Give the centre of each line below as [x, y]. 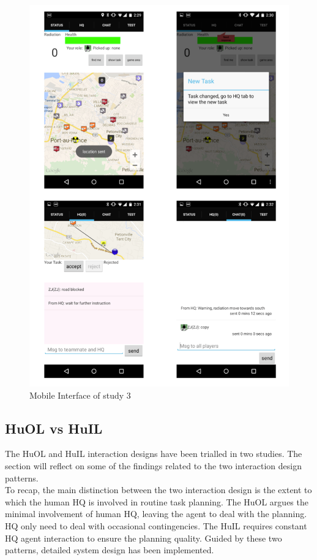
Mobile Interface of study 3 [80, 395]
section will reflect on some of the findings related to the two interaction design [153, 466]
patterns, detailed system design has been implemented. [110, 550]
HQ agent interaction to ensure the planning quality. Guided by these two [144, 538]
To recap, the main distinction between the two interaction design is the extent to [158, 490]
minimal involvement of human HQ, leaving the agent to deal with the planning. [156, 514]
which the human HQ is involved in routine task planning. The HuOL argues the [157, 501]
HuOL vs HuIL [54, 428]
